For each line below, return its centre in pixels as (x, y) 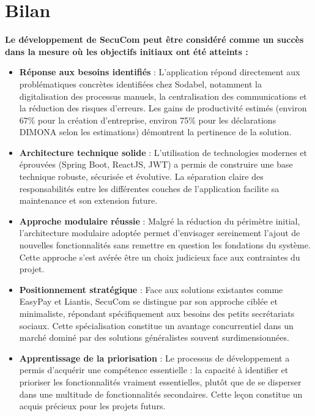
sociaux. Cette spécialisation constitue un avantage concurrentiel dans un (156, 325)
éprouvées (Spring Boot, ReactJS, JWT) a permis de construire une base (156, 164)
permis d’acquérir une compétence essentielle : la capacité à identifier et (154, 370)
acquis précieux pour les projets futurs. (92, 406)
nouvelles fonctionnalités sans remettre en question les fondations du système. (165, 245)
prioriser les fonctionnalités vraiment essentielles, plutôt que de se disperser (160, 381)
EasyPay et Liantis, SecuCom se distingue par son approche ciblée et (148, 301)
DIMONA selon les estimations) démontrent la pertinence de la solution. (155, 132)
